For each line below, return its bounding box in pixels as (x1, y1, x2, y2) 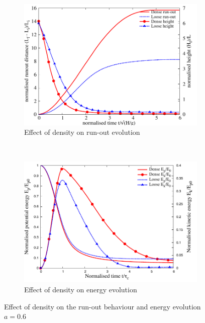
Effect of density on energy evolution (24, 284, 137, 294)
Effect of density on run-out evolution (24, 127, 140, 137)
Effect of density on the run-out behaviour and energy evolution (4, 301, 201, 311)
